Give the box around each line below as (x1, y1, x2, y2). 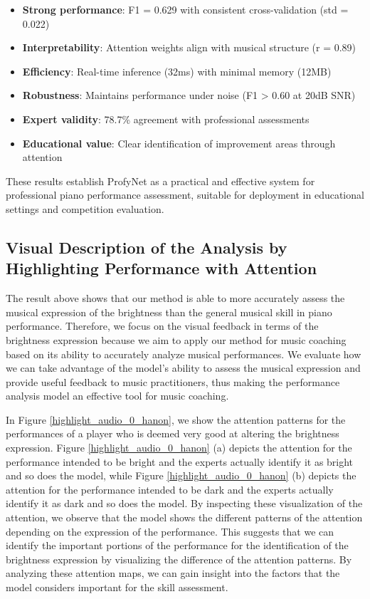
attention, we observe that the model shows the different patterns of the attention (6, 510, 363, 525)
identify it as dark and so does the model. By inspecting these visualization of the (6, 496, 363, 511)
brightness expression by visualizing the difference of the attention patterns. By (6, 551, 352, 566)
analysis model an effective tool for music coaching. (6, 388, 229, 403)
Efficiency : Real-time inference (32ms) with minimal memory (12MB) (22, 63, 332, 78)
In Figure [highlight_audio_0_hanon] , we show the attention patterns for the (6, 412, 346, 427)
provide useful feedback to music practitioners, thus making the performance (6, 374, 340, 389)
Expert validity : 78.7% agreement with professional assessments (22, 111, 310, 126)
